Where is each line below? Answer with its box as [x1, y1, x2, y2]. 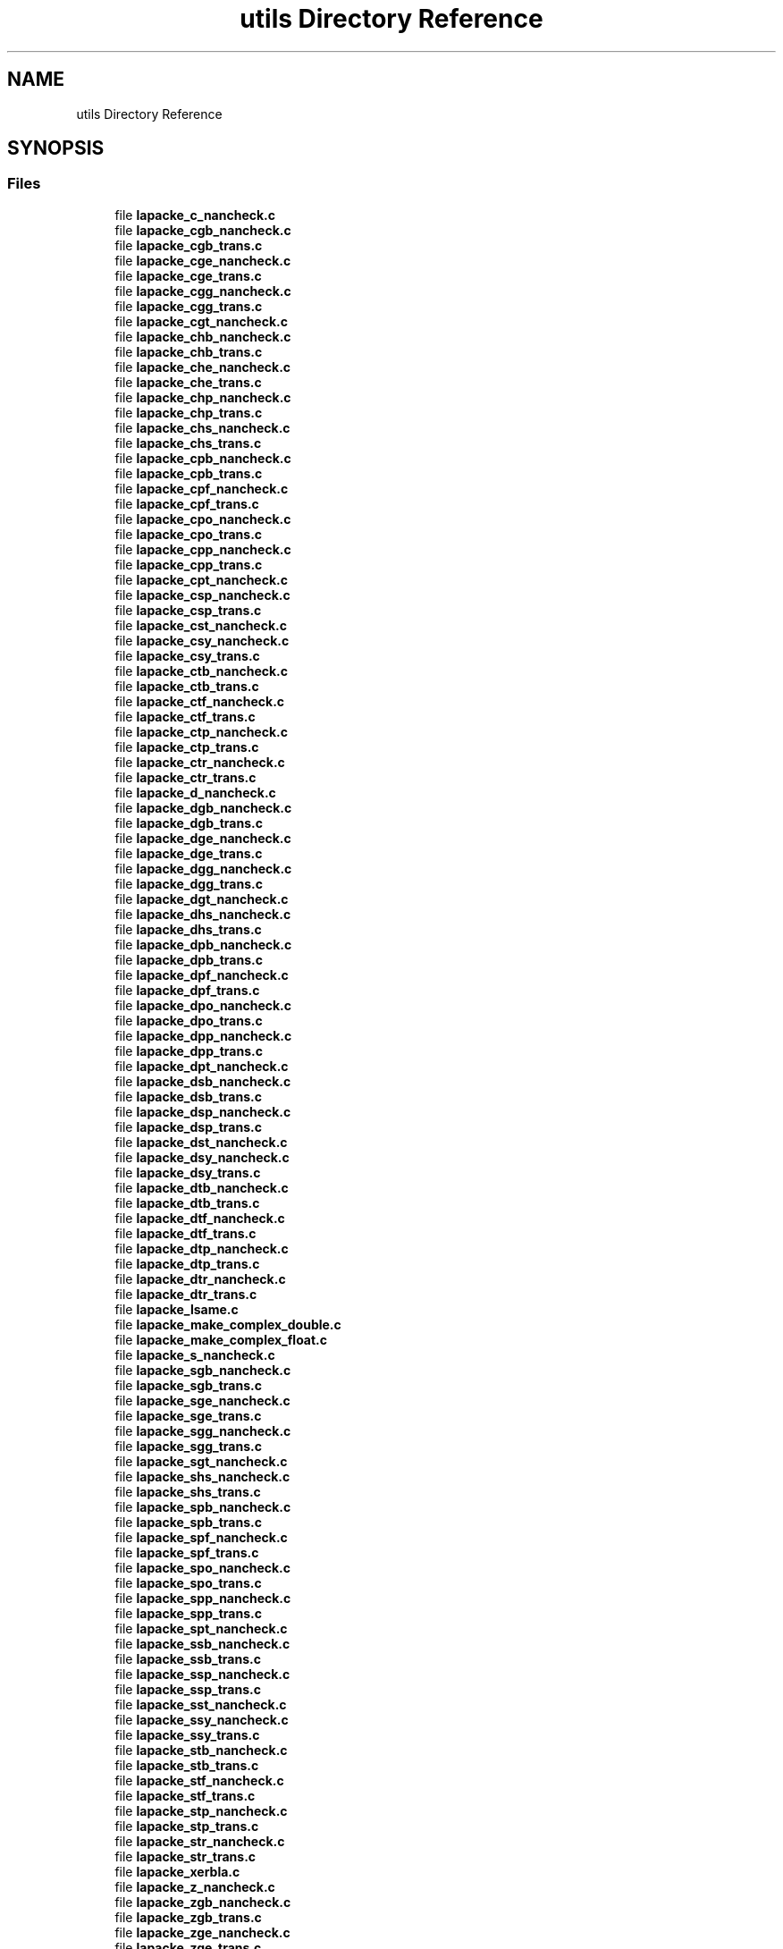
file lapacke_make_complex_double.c [114, 1316, 341, 1332]
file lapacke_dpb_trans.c [114, 951, 263, 967]
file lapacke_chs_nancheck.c [114, 419, 290, 435]
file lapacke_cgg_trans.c [114, 298, 263, 314]
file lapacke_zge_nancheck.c [114, 1924, 290, 1940]
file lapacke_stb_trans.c [114, 1757, 259, 1773]
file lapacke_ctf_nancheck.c [114, 693, 285, 709]
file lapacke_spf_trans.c [114, 1544, 259, 1560]
